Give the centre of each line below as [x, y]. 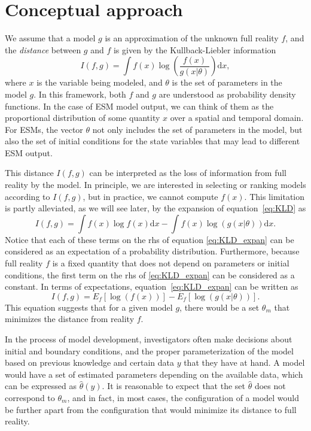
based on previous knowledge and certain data [89, 362]
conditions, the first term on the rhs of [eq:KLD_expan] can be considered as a [150, 274]
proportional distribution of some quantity [83, 118]
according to [28, 196]
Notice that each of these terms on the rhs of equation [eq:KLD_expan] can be [150, 239]
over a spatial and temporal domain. [237, 118]
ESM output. [29, 152]
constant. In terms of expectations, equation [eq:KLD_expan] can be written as [152, 286]
